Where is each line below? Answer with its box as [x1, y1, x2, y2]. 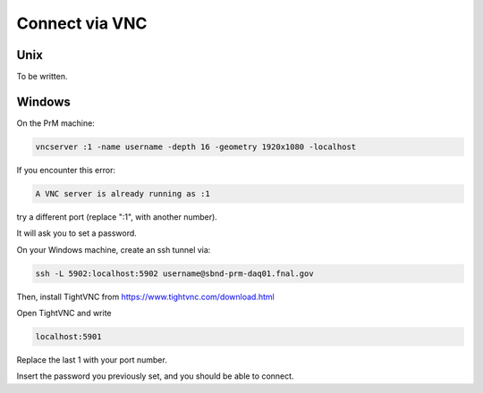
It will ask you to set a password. [16, 228, 138, 238]
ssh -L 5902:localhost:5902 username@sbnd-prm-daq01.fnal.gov [35, 268, 314, 279]
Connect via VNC [16, 13, 148, 33]
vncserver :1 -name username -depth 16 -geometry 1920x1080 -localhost [35, 141, 357, 152]
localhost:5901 [35, 331, 102, 342]
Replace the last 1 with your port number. [16, 355, 167, 365]
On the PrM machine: [16, 117, 96, 129]
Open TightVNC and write [16, 308, 112, 319]
